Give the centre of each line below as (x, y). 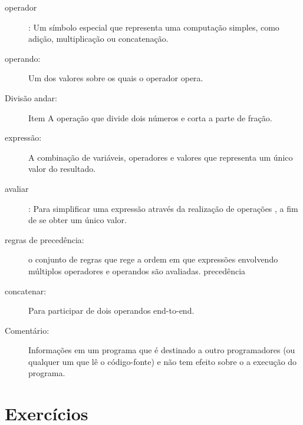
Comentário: (27, 330)
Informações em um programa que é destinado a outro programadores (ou (162, 350)
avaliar (17, 188)
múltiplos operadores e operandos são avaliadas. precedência (137, 270)
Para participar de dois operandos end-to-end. (111, 311)
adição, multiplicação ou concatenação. (98, 39)
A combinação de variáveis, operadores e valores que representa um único (161, 157)
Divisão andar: (31, 97)
